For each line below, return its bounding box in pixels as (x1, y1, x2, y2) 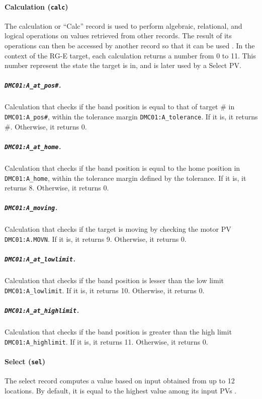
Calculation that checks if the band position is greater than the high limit (5, 326, 232, 337)
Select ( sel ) (5, 356, 45, 366)
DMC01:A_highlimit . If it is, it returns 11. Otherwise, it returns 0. (5, 336, 208, 347)
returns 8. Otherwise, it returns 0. (5, 182, 109, 193)
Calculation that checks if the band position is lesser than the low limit (5, 275, 224, 286)
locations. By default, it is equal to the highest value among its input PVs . (5, 385, 237, 395)
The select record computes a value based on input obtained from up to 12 (5, 375, 235, 386)
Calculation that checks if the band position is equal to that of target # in (5, 101, 235, 112)
